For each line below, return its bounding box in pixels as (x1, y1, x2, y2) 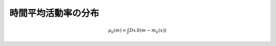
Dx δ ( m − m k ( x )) (129, 28, 167, 34)
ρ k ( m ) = (108, 28, 127, 34)
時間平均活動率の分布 (9, 8, 100, 19)
